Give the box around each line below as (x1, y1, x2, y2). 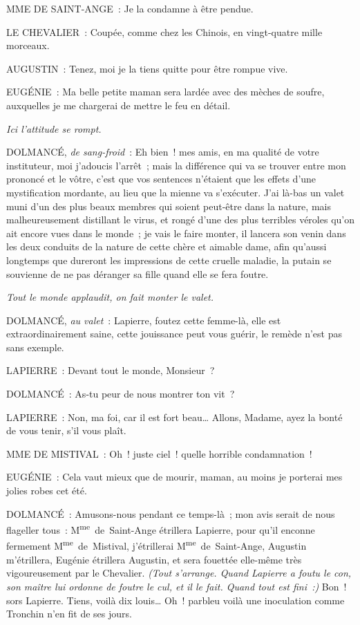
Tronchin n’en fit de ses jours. (6, 606, 132, 621)
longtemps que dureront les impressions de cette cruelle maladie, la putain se (6, 252, 332, 267)
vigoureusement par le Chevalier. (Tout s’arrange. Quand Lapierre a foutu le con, (6, 566, 352, 580)
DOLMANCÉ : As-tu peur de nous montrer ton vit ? (6, 386, 235, 401)
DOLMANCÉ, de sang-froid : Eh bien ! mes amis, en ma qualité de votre (6, 144, 319, 159)
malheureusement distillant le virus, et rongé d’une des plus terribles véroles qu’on (6, 212, 354, 227)
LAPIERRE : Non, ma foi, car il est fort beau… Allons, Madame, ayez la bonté (6, 409, 343, 424)
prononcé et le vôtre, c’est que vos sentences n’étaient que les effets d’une (6, 171, 316, 186)
